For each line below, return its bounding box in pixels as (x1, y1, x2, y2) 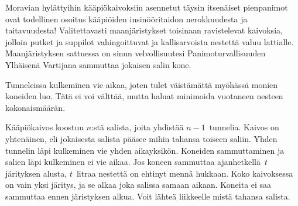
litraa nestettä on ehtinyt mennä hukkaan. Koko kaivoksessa (76, 167, 293, 179)
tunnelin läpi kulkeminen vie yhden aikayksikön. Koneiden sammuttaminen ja (5, 144, 285, 156)
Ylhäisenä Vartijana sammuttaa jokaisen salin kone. (5, 58, 191, 70)
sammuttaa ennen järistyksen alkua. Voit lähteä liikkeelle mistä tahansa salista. (5, 190, 290, 202)
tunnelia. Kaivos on (209, 121, 279, 133)
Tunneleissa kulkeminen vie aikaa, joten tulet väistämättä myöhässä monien (5, 78, 278, 90)
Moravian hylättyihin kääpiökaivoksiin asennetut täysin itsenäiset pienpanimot (5, 1, 288, 13)
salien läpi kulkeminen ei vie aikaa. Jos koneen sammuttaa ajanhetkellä (5, 156, 261, 168)
